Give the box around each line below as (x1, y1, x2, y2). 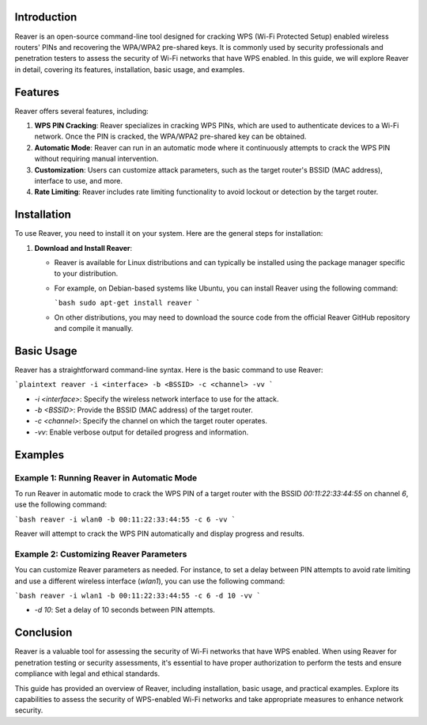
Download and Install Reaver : (34, 243, 133, 252)
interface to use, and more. (34, 176, 123, 185)
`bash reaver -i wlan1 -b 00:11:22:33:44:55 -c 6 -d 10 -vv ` (14, 591, 261, 601)
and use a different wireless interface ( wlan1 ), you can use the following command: (14, 576, 285, 586)
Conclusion (14, 626, 73, 640)
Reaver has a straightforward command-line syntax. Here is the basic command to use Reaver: (14, 365, 323, 374)
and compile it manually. (54, 323, 134, 332)
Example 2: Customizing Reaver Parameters (14, 548, 187, 560)
